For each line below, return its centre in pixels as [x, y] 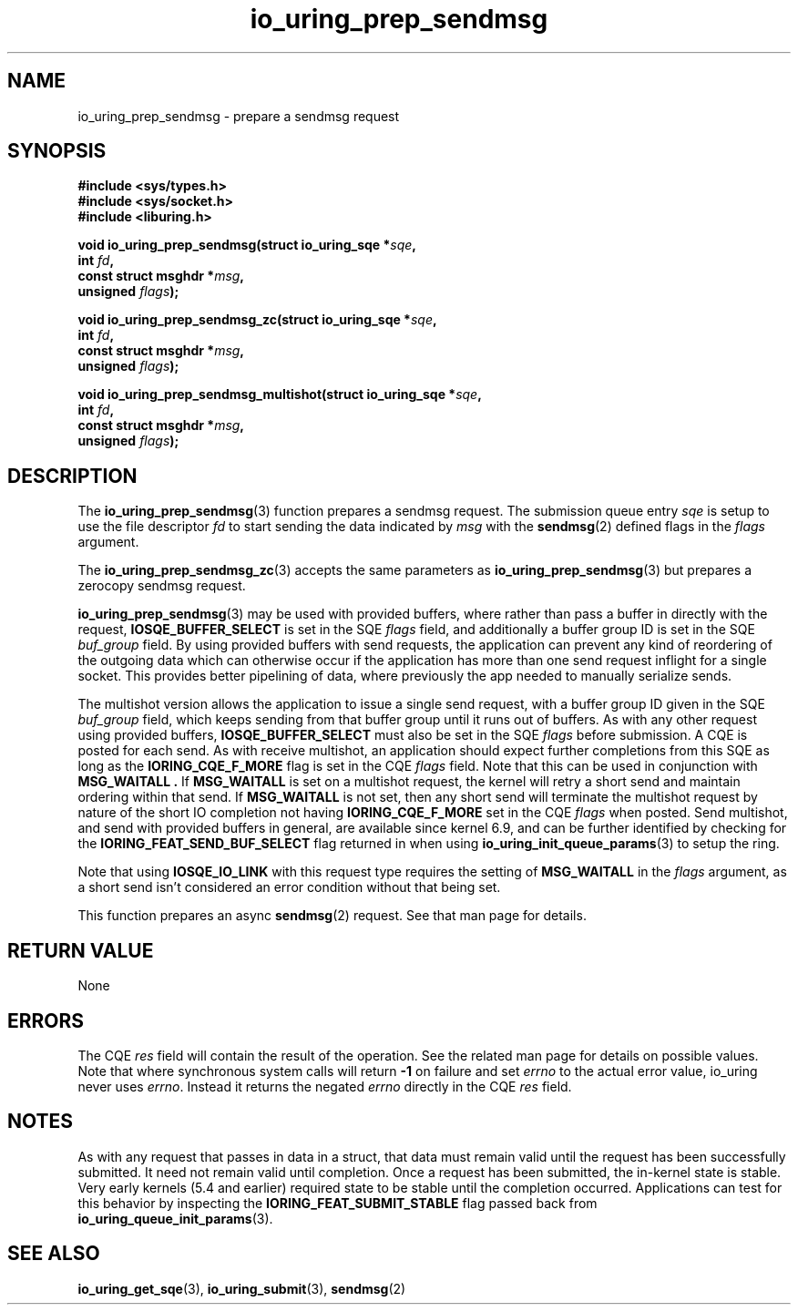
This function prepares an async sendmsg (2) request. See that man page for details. [332, 916]
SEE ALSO [54, 1254]
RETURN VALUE [81, 950]
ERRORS [46, 1020]
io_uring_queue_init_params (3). [175, 1218]
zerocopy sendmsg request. [162, 586]
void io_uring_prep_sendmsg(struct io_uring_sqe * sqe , [247, 245]
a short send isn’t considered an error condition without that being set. [289, 887]
